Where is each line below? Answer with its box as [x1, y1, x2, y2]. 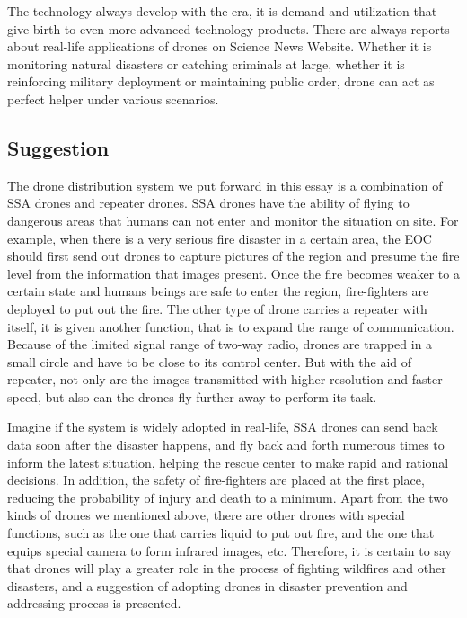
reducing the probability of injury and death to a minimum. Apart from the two [7, 488, 449, 506]
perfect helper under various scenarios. [7, 89, 219, 108]
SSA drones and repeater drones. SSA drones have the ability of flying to [7, 193, 410, 212]
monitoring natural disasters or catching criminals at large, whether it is [7, 54, 405, 73]
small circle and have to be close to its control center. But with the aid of [7, 352, 412, 371]
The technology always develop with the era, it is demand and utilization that [7, 2, 437, 20]
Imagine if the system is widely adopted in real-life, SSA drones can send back [7, 417, 438, 436]
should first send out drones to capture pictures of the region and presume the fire [7, 246, 460, 265]
